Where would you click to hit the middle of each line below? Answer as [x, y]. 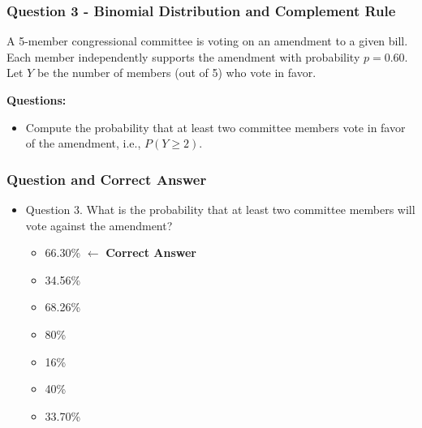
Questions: [37, 100]
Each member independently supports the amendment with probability [183, 56]
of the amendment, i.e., [83, 143]
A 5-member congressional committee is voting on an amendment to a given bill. [207, 41]
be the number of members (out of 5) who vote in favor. [177, 73]
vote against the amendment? [99, 225]
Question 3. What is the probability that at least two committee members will [220, 209]
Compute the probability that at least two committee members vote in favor [215, 127]
